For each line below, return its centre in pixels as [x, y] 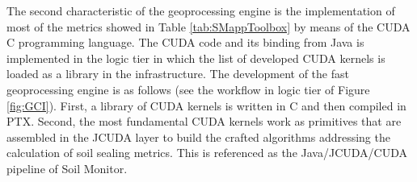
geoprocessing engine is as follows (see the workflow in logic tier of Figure [188, 89]
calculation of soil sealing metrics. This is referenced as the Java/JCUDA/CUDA [207, 153]
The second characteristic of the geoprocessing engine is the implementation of [201, 10]
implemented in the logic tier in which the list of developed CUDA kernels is [196, 58]
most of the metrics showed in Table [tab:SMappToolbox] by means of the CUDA [208, 26]
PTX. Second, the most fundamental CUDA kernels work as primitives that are [204, 121]
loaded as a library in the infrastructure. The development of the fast [178, 74]
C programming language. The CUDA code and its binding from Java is [185, 42]
